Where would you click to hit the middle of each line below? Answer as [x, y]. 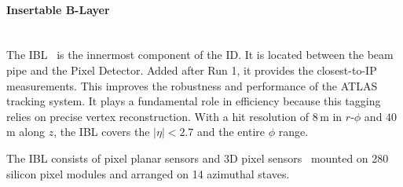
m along [26, 132]
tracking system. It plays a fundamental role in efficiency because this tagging [194, 101]
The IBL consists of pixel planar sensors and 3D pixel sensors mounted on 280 [198, 158]
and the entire [231, 132]
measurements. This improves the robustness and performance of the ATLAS [192, 85]
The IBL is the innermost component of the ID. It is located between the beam [200, 55]
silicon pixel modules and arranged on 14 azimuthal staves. [148, 173]
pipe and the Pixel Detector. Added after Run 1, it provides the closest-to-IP [192, 70]
